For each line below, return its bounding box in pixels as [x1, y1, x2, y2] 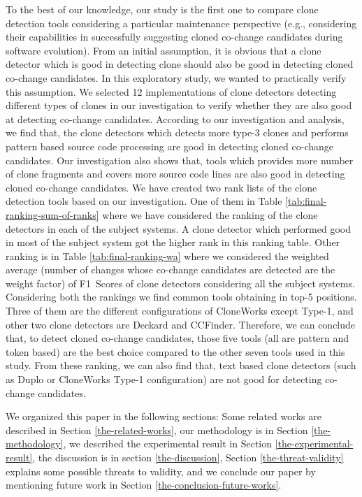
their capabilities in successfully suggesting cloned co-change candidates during [6, 29, 343, 44]
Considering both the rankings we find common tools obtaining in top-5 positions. [6, 289, 357, 304]
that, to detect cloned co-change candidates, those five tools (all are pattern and [6, 331, 349, 345]
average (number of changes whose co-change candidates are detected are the [6, 262, 335, 277]
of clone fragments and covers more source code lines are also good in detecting [6, 166, 345, 181]
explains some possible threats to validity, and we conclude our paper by [6, 463, 316, 478]
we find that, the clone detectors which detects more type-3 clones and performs [6, 125, 349, 140]
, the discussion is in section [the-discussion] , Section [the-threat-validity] [32, 450, 344, 464]
